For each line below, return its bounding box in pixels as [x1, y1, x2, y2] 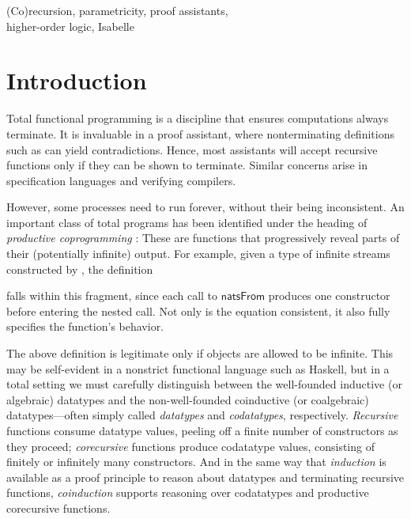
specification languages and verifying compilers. [6, 172, 236, 188]
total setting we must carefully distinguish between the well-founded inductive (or [6, 376, 402, 392]
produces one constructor [268, 287, 390, 304]
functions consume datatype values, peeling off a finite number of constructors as [6, 422, 398, 438]
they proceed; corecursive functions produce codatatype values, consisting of [6, 438, 375, 454]
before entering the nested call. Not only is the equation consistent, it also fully [6, 302, 390, 319]
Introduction [6, 64, 147, 97]
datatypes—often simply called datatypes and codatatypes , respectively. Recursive [6, 407, 398, 423]
